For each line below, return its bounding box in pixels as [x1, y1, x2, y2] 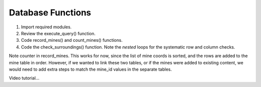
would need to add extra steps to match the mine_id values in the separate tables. [9, 66, 172, 72]
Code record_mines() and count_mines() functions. [21, 37, 123, 43]
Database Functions [9, 7, 91, 18]
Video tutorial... [9, 75, 40, 81]
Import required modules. [21, 24, 72, 30]
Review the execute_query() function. [21, 30, 96, 36]
